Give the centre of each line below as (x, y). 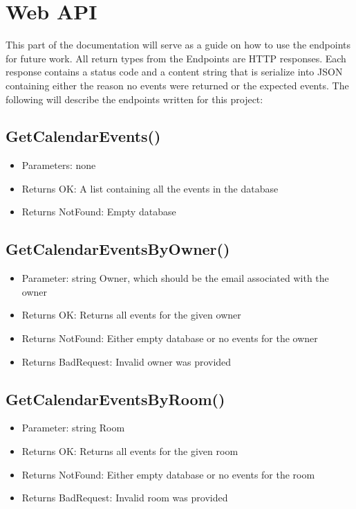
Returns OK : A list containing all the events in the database (150, 188)
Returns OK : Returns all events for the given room (130, 451)
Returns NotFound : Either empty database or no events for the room (168, 474)
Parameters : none (59, 165)
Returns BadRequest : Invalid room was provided (125, 498)
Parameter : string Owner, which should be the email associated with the (175, 278)
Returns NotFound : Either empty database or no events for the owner (170, 338)
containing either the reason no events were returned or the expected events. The (177, 85)
